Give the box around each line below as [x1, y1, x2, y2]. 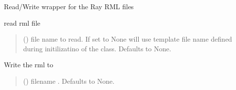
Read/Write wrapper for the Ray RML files [4, 1, 134, 11]
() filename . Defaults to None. [23, 75, 115, 86]
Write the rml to [4, 60, 54, 70]
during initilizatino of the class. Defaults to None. [23, 43, 171, 53]
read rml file [4, 17, 40, 28]
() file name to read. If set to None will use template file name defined [23, 34, 232, 44]
